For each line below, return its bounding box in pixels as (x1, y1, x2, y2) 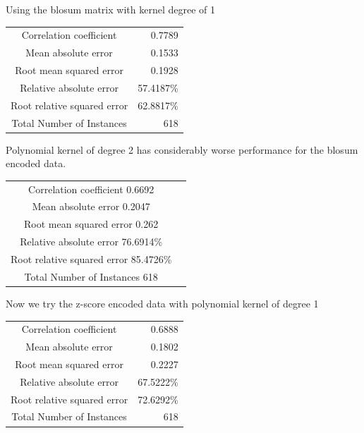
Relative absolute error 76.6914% (20, 234, 163, 249)
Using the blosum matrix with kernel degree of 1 (6, 2, 215, 16)
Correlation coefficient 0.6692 (28, 181, 154, 196)
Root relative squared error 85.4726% (11, 251, 172, 266)
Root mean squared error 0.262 (24, 216, 159, 231)
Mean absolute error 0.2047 (32, 199, 150, 214)
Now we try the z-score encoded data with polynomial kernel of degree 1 (6, 295, 319, 310)
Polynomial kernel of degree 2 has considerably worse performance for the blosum (6, 142, 358, 157)
